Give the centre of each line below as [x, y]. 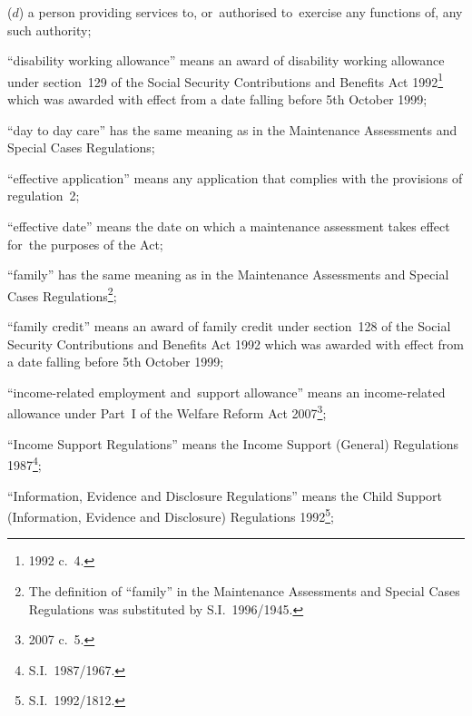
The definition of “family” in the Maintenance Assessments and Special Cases [244, 590]
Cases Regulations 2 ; [62, 294]
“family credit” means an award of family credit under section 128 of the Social [229, 326]
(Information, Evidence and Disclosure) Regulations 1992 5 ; [171, 515]
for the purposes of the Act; [85, 244]
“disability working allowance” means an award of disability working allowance [226, 60]
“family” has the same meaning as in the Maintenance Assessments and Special [228, 275]
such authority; [49, 29]
